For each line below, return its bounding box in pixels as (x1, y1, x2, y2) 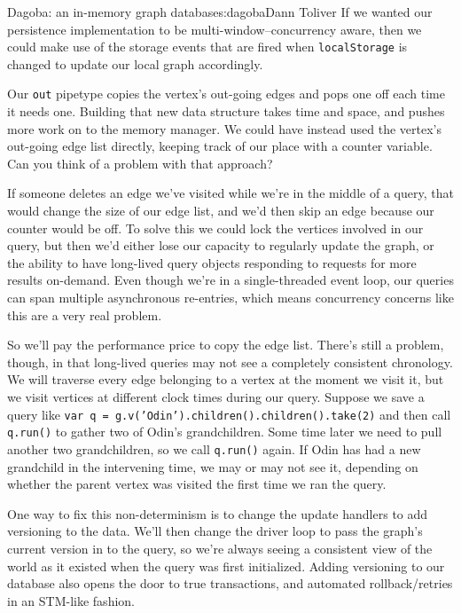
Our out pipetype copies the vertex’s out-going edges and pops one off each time (7, 84, 445, 103)
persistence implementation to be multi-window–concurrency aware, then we (7, 20, 422, 38)
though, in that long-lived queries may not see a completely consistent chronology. (7, 352, 453, 371)
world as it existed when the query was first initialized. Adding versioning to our (7, 556, 445, 575)
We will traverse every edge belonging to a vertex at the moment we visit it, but (7, 370, 444, 389)
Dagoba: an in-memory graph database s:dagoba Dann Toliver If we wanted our (7, 3, 433, 20)
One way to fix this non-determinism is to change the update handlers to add (7, 504, 428, 523)
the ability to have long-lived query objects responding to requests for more (7, 253, 417, 271)
